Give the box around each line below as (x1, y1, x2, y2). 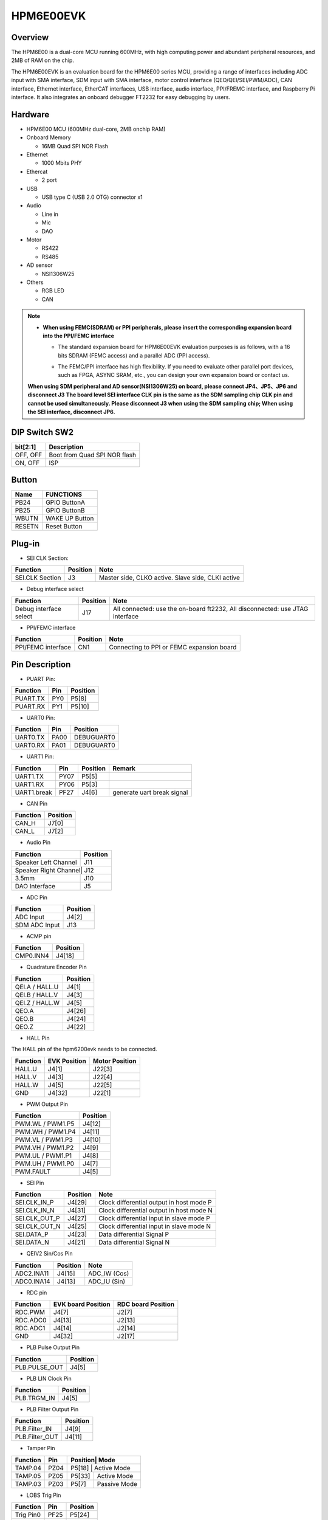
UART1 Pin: (26, 753, 55, 760)
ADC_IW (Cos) (88, 1269, 129, 1277)
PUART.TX (15, 694, 45, 703)
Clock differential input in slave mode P (98, 1214, 211, 1223)
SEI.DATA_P (15, 1230, 49, 1238)
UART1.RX (15, 780, 44, 789)
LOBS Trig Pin (26, 1491, 61, 1499)
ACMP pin (26, 933, 52, 939)
